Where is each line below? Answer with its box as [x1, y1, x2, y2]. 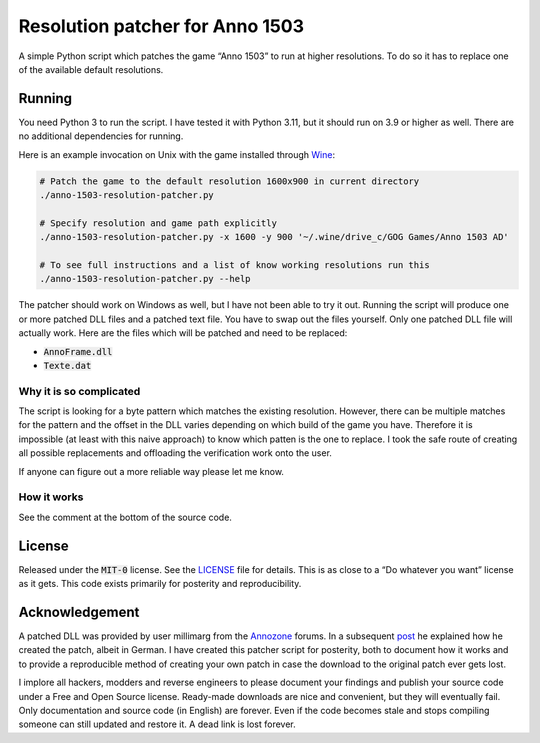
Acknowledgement [18, 603, 140, 620]
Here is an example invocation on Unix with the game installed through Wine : [18, 148, 335, 160]
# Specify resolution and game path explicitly [39, 217, 277, 229]
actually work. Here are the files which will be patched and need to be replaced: [18, 327, 348, 339]
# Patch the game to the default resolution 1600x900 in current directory [39, 175, 420, 187]
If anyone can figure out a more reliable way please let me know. [18, 465, 285, 477]
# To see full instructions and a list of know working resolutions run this [39, 259, 430, 270]
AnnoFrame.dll [43, 346, 113, 357]
